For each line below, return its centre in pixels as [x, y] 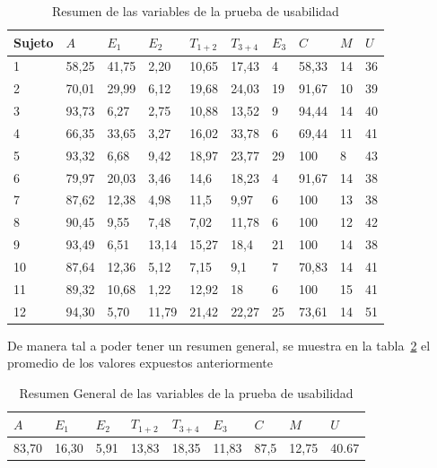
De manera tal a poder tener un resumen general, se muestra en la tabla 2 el [219, 345]
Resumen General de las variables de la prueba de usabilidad [186, 392]
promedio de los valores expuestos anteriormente [140, 363]
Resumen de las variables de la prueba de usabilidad [196, 11]
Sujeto [34, 43]
